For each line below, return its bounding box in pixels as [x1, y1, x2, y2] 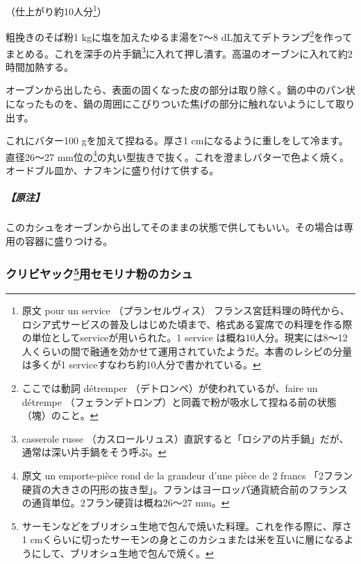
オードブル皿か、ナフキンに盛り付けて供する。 [6, 162, 219, 177]
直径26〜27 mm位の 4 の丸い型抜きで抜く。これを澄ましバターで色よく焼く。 [6, 147, 350, 164]
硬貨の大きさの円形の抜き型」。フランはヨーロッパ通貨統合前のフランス [22, 481, 348, 496]
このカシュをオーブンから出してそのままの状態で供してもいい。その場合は [6, 220, 344, 234]
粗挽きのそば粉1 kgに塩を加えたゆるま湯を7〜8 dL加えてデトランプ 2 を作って [6, 28, 353, 44]
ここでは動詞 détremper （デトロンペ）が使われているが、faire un [22, 380, 318, 395]
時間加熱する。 [6, 59, 74, 74]
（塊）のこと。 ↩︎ [22, 408, 99, 422]
